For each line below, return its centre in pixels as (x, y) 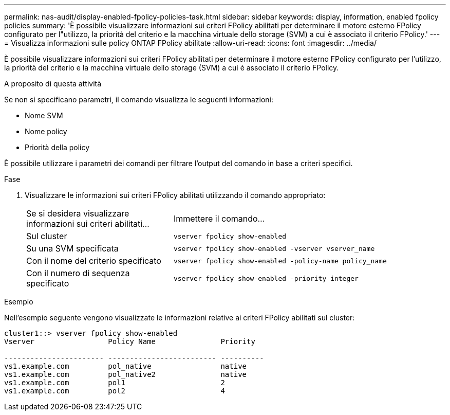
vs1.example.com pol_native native (126, 366)
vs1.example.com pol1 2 (115, 383)
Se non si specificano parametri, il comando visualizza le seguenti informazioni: (139, 100)
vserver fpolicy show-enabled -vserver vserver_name (274, 248)
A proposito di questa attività (53, 84)
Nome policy (46, 131)
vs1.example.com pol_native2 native (126, 374)
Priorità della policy (57, 147)
